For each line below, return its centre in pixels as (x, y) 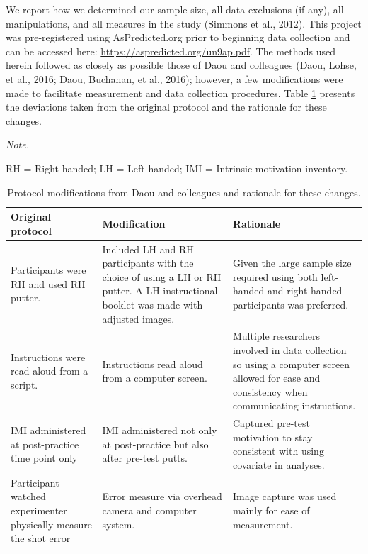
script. (24, 384)
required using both (275, 276)
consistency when (270, 391)
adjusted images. (138, 318)
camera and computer (149, 510)
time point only (44, 458)
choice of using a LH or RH (162, 276)
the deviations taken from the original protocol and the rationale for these (166, 107)
